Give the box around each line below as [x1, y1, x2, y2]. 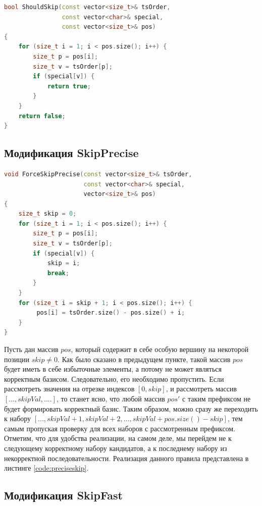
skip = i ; [47, 260, 80, 267]
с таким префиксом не [182, 393, 251, 403]
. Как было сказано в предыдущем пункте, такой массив [58, 353, 231, 364]
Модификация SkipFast [4, 487, 123, 503]
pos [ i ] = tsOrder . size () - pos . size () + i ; [36, 309, 185, 317]
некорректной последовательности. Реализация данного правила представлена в [4, 452, 249, 463]
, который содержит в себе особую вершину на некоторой [71, 344, 249, 355]
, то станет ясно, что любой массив [57, 393, 165, 403]
